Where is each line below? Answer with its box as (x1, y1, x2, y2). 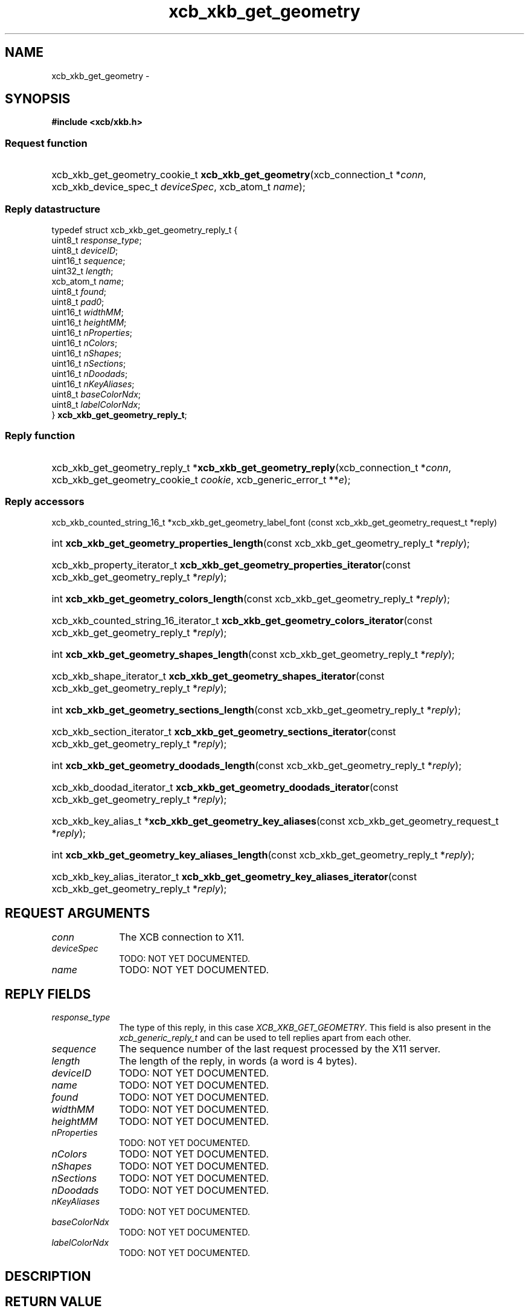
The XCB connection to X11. (119, 931, 245, 944)
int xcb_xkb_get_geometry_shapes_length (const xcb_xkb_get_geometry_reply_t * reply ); (51, 648, 455, 661)
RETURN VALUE (5, 1293, 102, 1309)
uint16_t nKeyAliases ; (51, 378, 135, 389)
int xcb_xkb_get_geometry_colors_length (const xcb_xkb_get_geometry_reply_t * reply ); (51, 593, 450, 605)
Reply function (5, 430, 75, 442)
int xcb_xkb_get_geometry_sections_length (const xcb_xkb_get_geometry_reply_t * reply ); (51, 704, 461, 717)
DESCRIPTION (5, 1268, 91, 1284)
